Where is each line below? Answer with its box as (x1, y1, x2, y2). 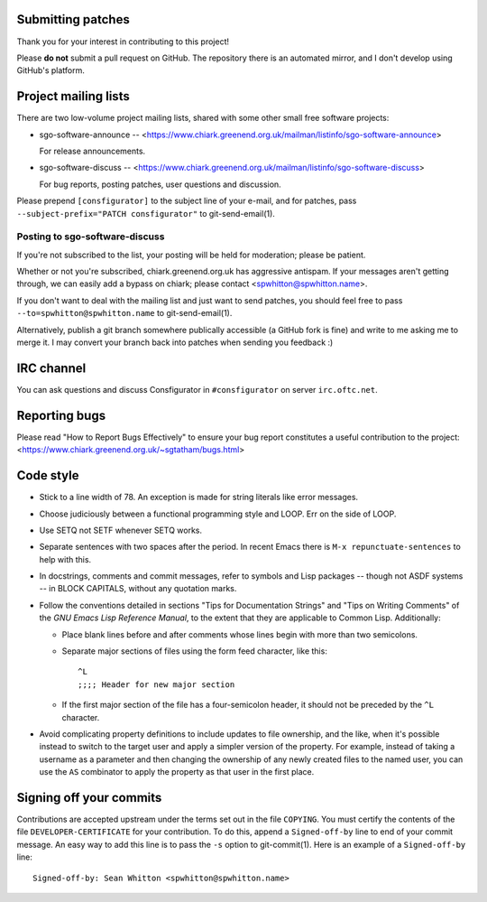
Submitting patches (16, 12, 130, 27)
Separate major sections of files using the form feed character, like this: (61, 646, 328, 656)
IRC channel (16, 360, 87, 376)
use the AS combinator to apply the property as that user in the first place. (39, 767, 315, 777)
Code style (16, 468, 79, 483)
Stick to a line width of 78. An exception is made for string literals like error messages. (39, 492, 359, 503)
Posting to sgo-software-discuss (16, 230, 165, 243)
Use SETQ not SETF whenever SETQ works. (39, 525, 203, 535)
